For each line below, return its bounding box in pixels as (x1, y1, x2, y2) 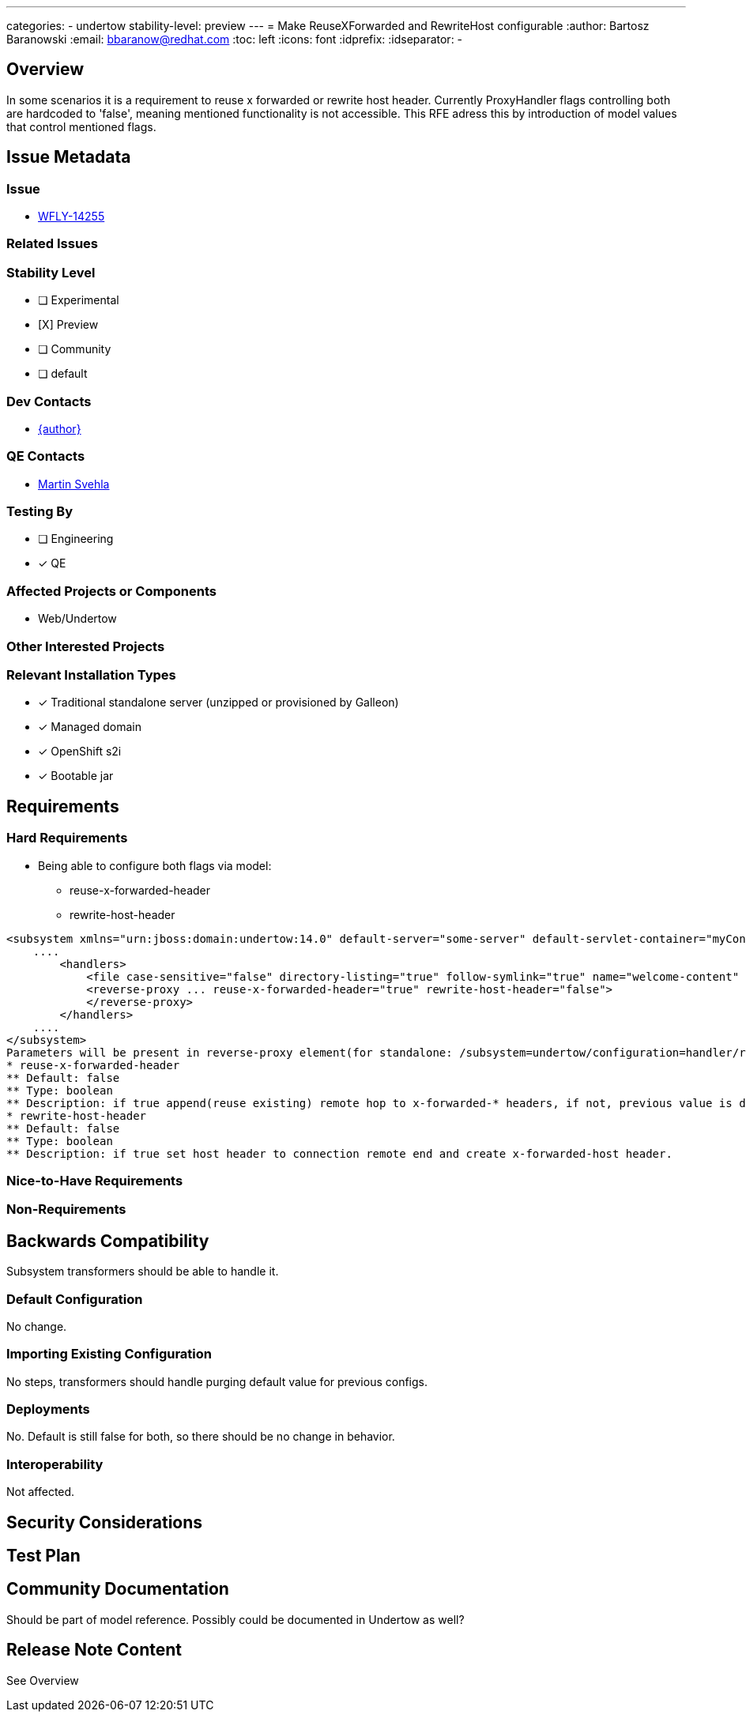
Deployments (6, 1401, 90, 1417)
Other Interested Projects (6, 638, 165, 654)
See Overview (6, 1673, 79, 1687)
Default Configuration (6, 1290, 143, 1307)
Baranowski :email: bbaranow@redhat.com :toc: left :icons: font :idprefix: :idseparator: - (6, 32, 463, 46)
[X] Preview (38, 318, 99, 332)
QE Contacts (6, 448, 85, 465)
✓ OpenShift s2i (38, 744, 122, 759)
